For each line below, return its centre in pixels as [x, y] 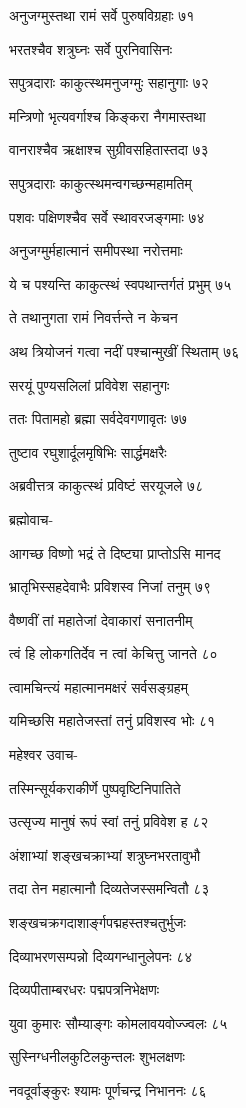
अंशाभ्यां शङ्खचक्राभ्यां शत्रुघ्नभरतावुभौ [105, 854]
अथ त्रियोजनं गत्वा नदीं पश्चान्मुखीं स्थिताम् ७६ [124, 350]
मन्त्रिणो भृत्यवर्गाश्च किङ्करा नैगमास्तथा [107, 115]
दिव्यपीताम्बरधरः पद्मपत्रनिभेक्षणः [84, 989]
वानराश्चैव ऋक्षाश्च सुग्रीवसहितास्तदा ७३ [109, 149]
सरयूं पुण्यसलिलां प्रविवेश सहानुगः [89, 384]
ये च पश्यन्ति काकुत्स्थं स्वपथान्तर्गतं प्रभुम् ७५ [120, 283]
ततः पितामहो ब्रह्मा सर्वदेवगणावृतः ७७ [98, 418]
